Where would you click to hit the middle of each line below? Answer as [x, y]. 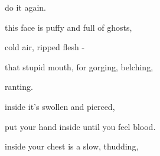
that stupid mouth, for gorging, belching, [79, 66]
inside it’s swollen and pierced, [60, 106]
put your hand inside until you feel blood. [80, 126]
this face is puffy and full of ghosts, [68, 27]
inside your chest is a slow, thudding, [72, 146]
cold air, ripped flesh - [45, 47]
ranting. [19, 87]
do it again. [26, 7]
